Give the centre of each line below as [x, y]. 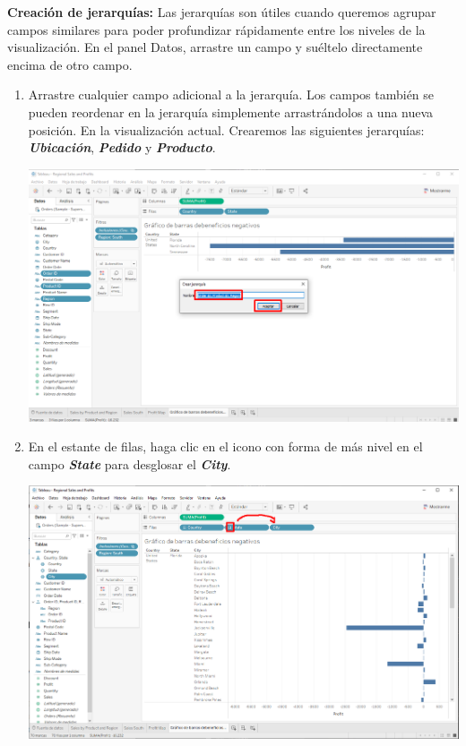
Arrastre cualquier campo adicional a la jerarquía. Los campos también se [231, 94]
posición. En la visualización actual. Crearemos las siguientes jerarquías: [226, 129]
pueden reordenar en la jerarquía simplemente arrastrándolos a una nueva [231, 111]
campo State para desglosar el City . [129, 463]
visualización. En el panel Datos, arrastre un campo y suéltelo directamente [215, 47]
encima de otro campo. [70, 64]
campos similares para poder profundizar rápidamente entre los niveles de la [216, 29]
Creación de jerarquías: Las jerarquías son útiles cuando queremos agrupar [222, 12]
